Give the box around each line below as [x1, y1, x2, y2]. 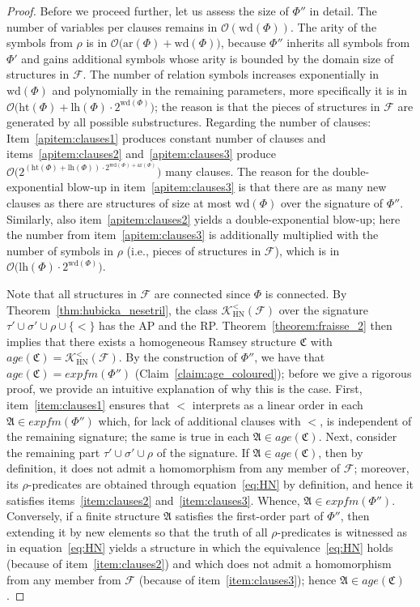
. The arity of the [290, 18, 377, 35]
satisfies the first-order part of [175, 507, 324, 524]
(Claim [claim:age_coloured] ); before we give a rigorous [134, 364, 412, 381]
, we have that [254, 348, 325, 365]
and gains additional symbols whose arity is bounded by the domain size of [21, 49, 394, 66]
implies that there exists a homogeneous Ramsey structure [6, 332, 296, 349]
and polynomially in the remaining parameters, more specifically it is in [52, 81, 408, 98]
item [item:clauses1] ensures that [6, 396, 170, 413]
